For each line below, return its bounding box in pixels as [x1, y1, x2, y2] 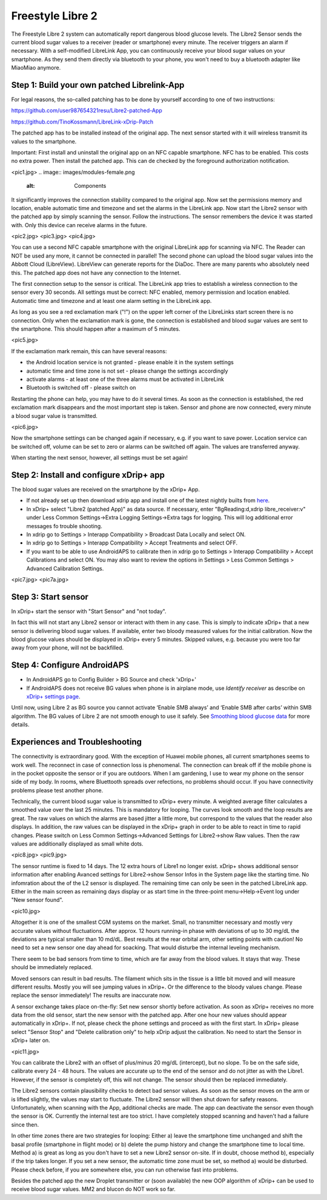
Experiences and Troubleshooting [11, 737, 142, 748]
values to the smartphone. [11, 138, 77, 145]
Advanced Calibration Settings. [26, 565, 104, 572]
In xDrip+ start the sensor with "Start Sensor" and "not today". [11, 608, 167, 615]
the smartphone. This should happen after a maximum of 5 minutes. [11, 325, 181, 333]
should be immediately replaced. [11, 964, 93, 971]
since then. [11, 1121, 39, 1128]
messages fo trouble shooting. [26, 522, 102, 529]
